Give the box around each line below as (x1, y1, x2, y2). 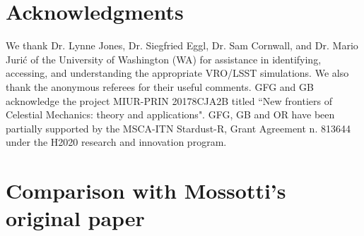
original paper (6, 204, 145, 232)
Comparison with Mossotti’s (6, 176, 286, 205)
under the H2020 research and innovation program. (6, 135, 227, 149)
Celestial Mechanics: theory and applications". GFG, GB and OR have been (6, 107, 335, 122)
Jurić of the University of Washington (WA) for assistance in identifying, (6, 51, 322, 66)
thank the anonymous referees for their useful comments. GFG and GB (6, 79, 314, 94)
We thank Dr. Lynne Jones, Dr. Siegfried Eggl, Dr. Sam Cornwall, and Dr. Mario (6, 38, 358, 53)
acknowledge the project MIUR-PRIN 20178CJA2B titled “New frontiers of (6, 93, 332, 108)
